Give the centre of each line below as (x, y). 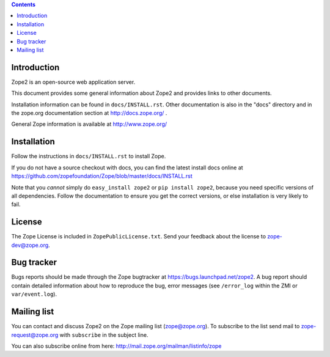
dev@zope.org (30, 245)
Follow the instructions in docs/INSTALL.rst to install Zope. (89, 156)
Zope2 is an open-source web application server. (73, 82)
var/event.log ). (34, 294)
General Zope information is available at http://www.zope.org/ (89, 124)
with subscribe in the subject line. (104, 335)
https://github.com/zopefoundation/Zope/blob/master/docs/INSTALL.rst (102, 176)
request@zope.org (35, 335)
